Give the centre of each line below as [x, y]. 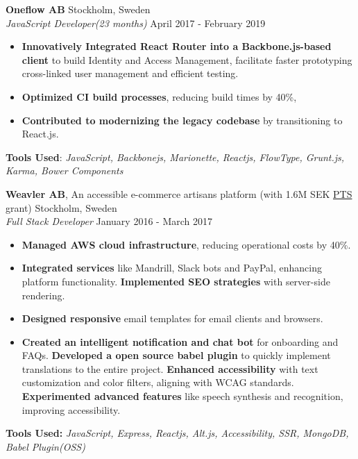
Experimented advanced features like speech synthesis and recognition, [182, 396]
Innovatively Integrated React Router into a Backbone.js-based [177, 46]
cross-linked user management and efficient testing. [130, 73]
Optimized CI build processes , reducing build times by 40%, [159, 96]
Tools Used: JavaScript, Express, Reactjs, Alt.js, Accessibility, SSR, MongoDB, [177, 433]
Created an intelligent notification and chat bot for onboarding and [180, 341]
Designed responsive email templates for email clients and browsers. [172, 318]
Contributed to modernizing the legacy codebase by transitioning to [182, 120]
